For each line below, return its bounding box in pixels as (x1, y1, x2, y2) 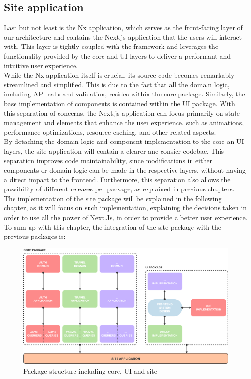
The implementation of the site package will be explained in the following (4, 193, 222, 203)
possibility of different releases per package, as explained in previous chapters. (4, 184, 235, 194)
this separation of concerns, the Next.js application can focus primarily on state (4, 108, 240, 118)
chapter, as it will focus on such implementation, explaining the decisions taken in (4, 203, 247, 213)
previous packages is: (4, 231, 66, 241)
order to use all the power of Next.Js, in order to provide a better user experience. (4, 212, 248, 222)
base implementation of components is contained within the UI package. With (4, 98, 235, 108)
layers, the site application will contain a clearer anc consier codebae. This (4, 145, 224, 156)
